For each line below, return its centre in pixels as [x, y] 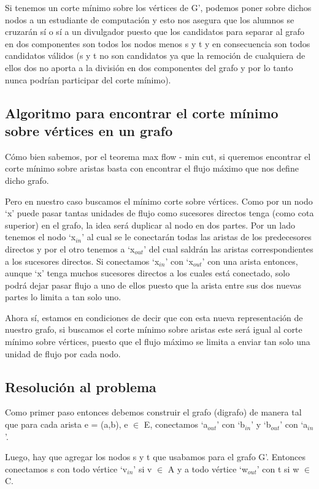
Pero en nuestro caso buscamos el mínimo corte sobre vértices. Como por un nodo [159, 201]
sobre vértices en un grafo [89, 130]
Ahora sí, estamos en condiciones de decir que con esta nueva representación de [154, 317]
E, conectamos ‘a [176, 424]
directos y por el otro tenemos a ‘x [70, 248]
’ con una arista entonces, [250, 261]
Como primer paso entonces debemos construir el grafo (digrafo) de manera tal [153, 412]
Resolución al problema [81, 386]
